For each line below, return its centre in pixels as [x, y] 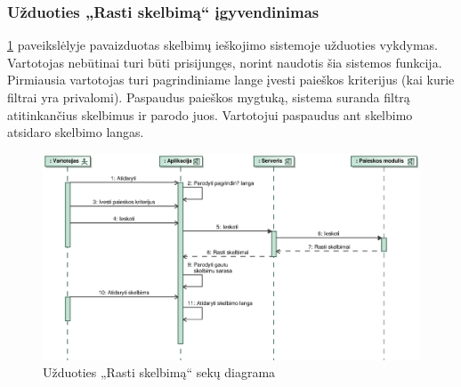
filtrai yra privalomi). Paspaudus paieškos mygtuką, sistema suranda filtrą [209, 97]
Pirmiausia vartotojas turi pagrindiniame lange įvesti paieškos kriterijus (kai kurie [231, 80]
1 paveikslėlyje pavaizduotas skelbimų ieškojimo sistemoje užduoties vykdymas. [222, 45]
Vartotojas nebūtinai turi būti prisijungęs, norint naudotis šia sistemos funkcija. [225, 62]
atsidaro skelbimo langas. [76, 132]
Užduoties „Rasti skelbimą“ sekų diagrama [159, 372]
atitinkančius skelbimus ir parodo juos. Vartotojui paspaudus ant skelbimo [210, 114]
